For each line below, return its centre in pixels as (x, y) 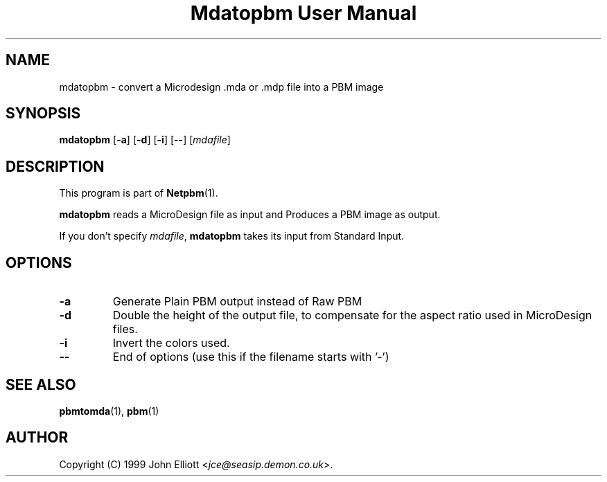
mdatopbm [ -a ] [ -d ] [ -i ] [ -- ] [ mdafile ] (145, 140)
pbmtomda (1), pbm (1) (109, 411)
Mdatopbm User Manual (303, 13)
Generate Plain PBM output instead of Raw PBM (237, 302)
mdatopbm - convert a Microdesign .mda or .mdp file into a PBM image (221, 87)
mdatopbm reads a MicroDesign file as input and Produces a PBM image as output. (250, 215)
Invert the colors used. (171, 343)
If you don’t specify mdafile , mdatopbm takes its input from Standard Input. (232, 236)
